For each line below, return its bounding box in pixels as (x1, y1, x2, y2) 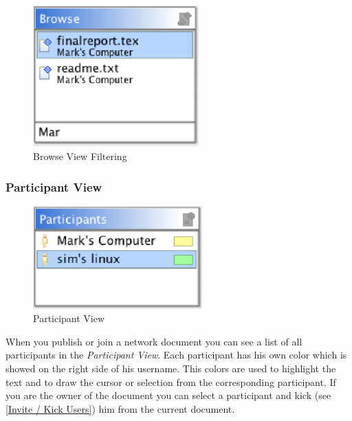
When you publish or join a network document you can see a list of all (5, 334, 302, 348)
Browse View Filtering (33, 149, 127, 163)
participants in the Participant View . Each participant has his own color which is (5, 348, 347, 362)
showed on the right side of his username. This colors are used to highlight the (5, 361, 336, 375)
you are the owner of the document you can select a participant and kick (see (5, 388, 331, 402)
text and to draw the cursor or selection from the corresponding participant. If (5, 374, 336, 389)
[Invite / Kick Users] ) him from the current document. (5, 401, 235, 416)
